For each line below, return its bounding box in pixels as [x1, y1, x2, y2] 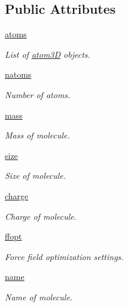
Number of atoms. [5, 88, 71, 101]
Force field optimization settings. [5, 250, 124, 262]
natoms [5, 68, 32, 81]
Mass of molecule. [5, 129, 70, 141]
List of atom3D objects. [5, 48, 90, 60]
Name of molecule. [5, 290, 73, 303]
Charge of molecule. [5, 209, 77, 222]
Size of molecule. [5, 169, 66, 182]
